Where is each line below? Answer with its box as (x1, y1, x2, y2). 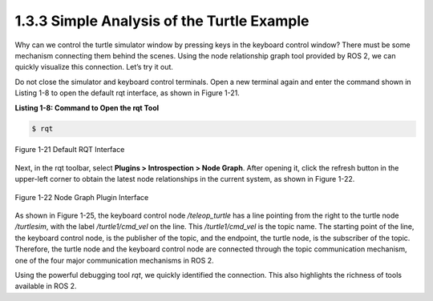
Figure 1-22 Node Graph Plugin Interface (14, 192, 149, 202)
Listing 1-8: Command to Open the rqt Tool (14, 102, 160, 112)
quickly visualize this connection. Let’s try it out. (14, 62, 174, 72)
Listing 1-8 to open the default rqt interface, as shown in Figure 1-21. (14, 88, 240, 98)
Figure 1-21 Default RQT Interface (14, 145, 125, 155)
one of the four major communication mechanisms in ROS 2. (14, 255, 214, 265)
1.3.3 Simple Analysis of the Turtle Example (14, 12, 310, 30)
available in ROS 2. (14, 281, 77, 291)
